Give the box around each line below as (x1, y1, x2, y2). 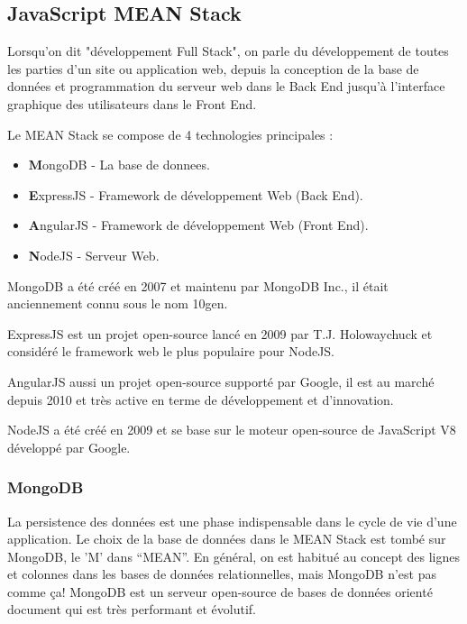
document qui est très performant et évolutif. (7, 600, 257, 619)
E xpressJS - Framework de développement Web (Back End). (28, 185, 363, 204)
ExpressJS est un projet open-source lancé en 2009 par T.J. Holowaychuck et (7, 324, 433, 343)
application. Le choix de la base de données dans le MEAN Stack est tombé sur (7, 529, 446, 548)
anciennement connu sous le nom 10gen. (7, 294, 228, 313)
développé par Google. (7, 437, 131, 456)
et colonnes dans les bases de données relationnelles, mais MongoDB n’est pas (7, 564, 436, 583)
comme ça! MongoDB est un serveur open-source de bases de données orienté (7, 582, 433, 601)
